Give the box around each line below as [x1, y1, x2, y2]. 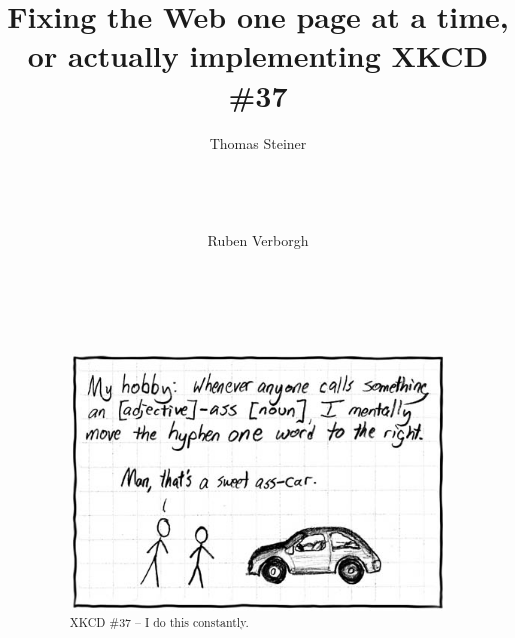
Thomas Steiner [209, 132, 307, 153]
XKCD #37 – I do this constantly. [69, 614, 249, 631]
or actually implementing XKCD [27, 35, 489, 76]
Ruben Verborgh [207, 230, 309, 251]
